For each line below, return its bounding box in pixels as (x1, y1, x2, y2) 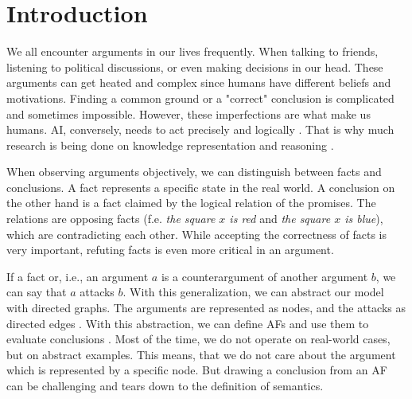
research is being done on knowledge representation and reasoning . (6, 136, 334, 153)
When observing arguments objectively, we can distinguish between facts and (6, 163, 382, 180)
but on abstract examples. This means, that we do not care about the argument (6, 346, 396, 362)
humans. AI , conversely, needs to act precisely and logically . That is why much (6, 121, 395, 138)
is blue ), (344, 210, 383, 227)
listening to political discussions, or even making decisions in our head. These (6, 58, 383, 75)
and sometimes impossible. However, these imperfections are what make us (6, 105, 371, 122)
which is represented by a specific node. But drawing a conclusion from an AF (6, 362, 387, 378)
